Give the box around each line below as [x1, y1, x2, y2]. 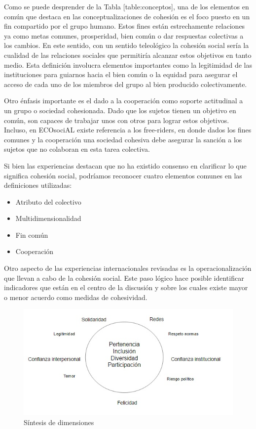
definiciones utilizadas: [4, 180, 72, 190]
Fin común [15, 229, 48, 240]
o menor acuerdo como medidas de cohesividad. [4, 292, 147, 302]
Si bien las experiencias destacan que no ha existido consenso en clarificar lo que [4, 160, 247, 171]
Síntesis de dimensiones [24, 417, 94, 427]
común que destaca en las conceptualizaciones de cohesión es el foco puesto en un [4, 11, 250, 21]
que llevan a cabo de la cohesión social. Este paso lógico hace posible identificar [4, 272, 244, 283]
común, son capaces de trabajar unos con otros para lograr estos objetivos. [4, 115, 229, 125]
